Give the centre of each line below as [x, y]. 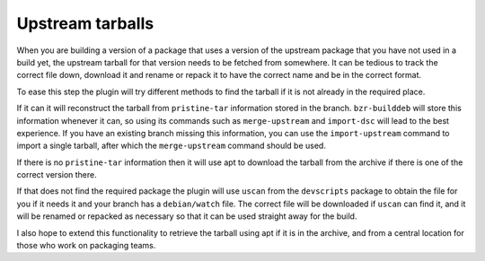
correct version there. [57, 175]
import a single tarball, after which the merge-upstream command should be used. [172, 146]
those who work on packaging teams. [86, 246]
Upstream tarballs [85, 23]
